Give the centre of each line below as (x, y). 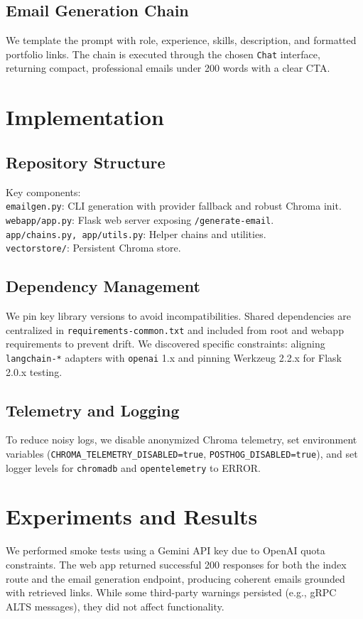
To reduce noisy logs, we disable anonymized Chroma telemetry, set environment (181, 440)
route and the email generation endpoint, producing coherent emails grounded (175, 578)
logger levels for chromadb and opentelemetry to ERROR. (133, 467)
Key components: (43, 192)
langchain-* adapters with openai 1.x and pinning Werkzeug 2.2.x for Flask (174, 357)
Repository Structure (86, 162)
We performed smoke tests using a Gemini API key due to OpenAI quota (166, 550)
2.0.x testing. (34, 371)
